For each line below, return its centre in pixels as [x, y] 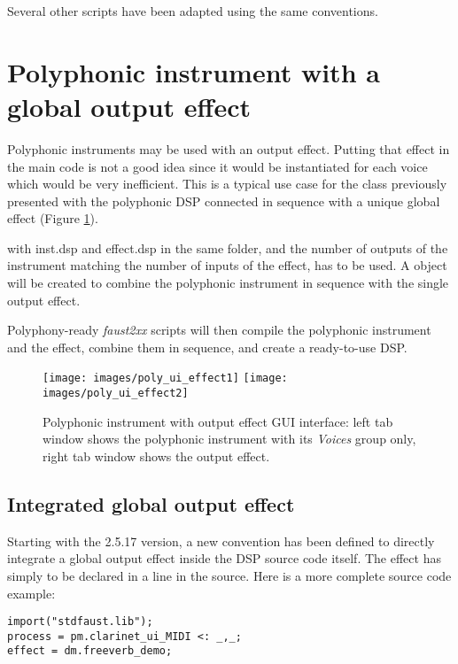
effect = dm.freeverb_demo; [90, 651]
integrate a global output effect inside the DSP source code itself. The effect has [224, 558]
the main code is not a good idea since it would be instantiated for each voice [217, 166]
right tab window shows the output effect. [156, 456]
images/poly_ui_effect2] [116, 394]
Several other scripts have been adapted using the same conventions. [193, 11]
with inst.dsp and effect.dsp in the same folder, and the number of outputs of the [228, 247]
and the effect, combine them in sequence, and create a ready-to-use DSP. [207, 347]
